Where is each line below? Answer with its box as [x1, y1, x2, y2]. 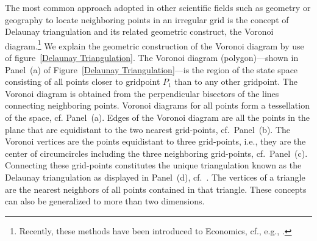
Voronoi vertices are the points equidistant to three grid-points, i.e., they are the [5, 135, 306, 148]
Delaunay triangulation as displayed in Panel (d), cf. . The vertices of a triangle [5, 170, 305, 183]
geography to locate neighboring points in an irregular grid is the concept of [5, 13, 289, 26]
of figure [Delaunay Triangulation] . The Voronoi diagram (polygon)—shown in [5, 51, 299, 64]
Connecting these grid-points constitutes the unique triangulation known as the [5, 159, 302, 171]
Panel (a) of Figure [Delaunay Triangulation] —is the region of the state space [5, 63, 298, 76]
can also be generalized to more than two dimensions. [5, 195, 205, 207]
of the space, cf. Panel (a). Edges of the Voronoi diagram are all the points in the [5, 111, 310, 123]
